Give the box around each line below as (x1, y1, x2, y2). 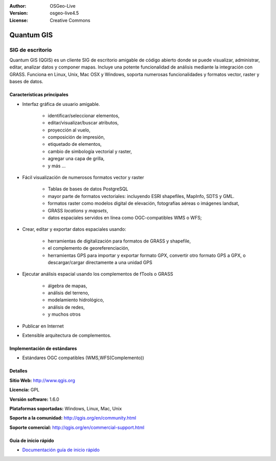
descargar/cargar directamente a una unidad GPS (48, 259, 153, 266)
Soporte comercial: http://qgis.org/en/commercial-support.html (9, 424, 145, 430)
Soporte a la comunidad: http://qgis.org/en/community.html (9, 415, 136, 421)
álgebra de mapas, (48, 282, 87, 289)
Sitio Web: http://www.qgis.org (9, 377, 75, 383)
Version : (9, 10, 28, 16)
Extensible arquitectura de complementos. (22, 333, 112, 339)
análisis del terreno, (48, 290, 89, 296)
